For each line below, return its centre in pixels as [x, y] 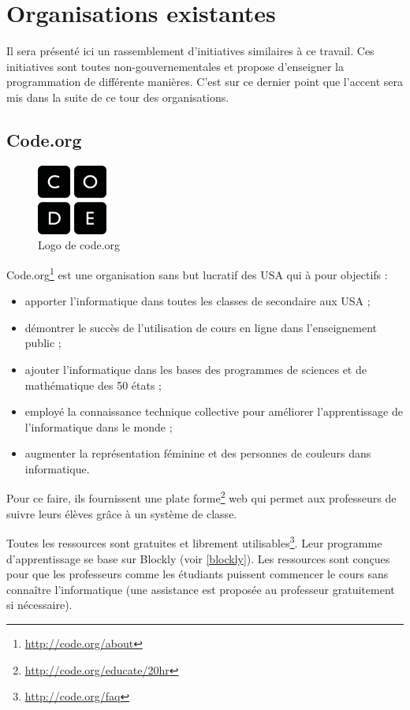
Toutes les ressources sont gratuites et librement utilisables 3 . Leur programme [194, 542]
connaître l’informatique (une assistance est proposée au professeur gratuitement [201, 589]
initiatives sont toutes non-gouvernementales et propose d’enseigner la [175, 66]
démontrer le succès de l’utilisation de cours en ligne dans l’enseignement [201, 327]
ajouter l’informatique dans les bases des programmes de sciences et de [196, 369]
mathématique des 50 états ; [93, 385]
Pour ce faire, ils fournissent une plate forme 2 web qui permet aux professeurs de [201, 497]
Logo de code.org [79, 245]
